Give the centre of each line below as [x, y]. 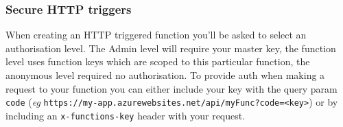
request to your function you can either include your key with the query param [171, 88]
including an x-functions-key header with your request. [126, 115]
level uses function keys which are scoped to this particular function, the [158, 61]
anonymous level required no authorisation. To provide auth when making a [165, 75]
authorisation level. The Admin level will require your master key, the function [171, 48]
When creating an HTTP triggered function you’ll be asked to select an [156, 35]
